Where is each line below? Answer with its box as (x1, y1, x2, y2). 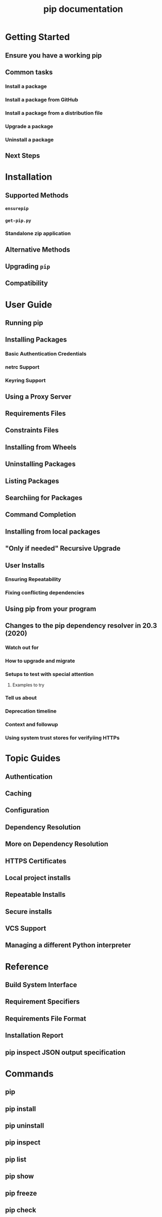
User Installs (5, 561, 45, 569)
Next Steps (5, 151, 40, 160)
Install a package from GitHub (5, 96, 78, 103)
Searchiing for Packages (5, 493, 83, 502)
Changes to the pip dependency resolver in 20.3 (5, 621, 158, 630)
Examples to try (12, 682, 45, 688)
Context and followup (5, 721, 58, 728)
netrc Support (5, 364, 40, 371)
